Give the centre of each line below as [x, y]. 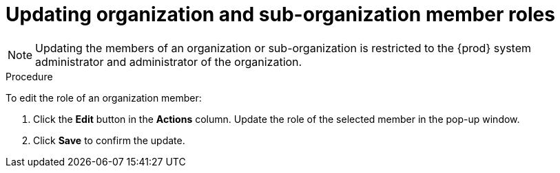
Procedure [29, 76]
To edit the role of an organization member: [104, 97]
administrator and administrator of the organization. [169, 61]
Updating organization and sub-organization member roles [280, 14]
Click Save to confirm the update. [109, 140]
